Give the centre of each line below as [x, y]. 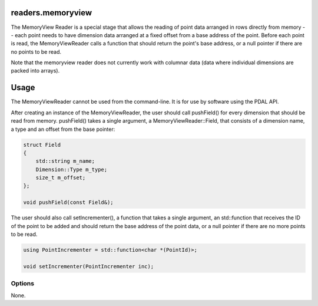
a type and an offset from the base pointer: [63, 129]
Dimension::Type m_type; [72, 169]
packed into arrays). [35, 71]
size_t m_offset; [61, 178]
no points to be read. [36, 52]
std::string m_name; [65, 161]
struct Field [42, 145]
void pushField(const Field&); [69, 203]
